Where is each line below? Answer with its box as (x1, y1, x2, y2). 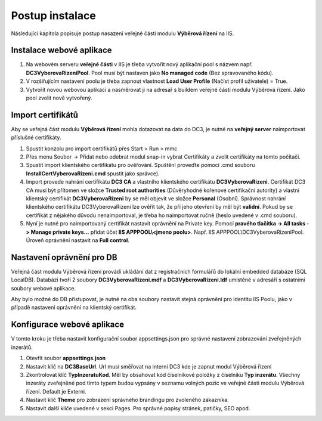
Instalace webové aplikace (11, 45, 112, 55)
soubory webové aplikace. (11, 284, 76, 292)
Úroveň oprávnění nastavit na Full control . (26, 237, 129, 244)
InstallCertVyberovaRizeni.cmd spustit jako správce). (26, 170, 160, 177)
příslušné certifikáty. (11, 134, 62, 141)
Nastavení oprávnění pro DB (11, 252, 117, 262)
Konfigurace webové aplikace (11, 320, 125, 330)
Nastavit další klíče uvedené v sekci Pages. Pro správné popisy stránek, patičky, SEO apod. (26, 404, 250, 411)
